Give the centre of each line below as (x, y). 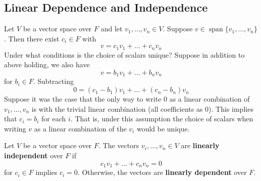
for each (54, 119)
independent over (34, 155)
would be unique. (163, 128)
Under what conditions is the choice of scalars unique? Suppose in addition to (124, 54)
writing (15, 128)
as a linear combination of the (80, 128)
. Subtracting (53, 81)
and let (112, 29)
